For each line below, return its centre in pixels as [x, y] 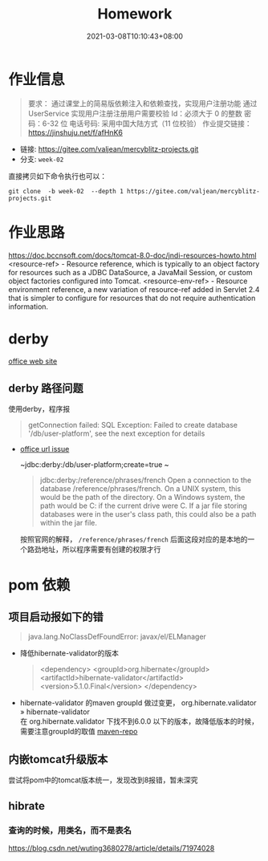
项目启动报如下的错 [56, 617]
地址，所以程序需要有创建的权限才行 [101, 550]
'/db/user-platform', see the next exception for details [116, 433]
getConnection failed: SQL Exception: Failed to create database [133, 425]
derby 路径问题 [46, 388]
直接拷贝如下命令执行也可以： [57, 176]
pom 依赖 [39, 585]
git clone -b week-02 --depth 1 [66, 191]
